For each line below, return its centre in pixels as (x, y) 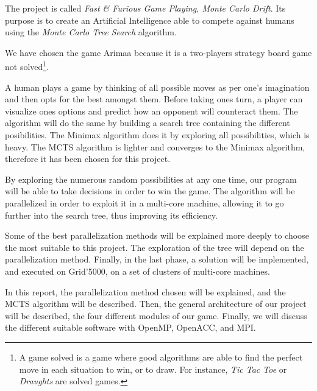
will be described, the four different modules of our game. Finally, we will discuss (156, 315)
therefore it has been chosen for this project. (88, 159)
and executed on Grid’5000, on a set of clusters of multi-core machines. (137, 271)
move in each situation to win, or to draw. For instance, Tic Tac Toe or (153, 369)
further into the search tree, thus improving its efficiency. (111, 215)
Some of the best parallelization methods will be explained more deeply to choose (157, 235)
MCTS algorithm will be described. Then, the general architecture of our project (156, 304)
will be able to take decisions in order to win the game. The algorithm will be (150, 191)
